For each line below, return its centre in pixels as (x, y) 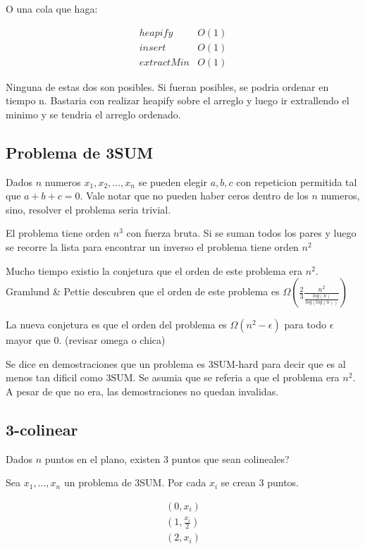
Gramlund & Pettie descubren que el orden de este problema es (143, 291)
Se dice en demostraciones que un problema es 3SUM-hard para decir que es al (176, 363)
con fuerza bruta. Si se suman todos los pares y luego (241, 233)
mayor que (28, 340)
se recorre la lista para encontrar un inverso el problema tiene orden (152, 247)
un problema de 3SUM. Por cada (135, 482)
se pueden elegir (173, 181)
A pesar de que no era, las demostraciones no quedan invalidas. (142, 391)
